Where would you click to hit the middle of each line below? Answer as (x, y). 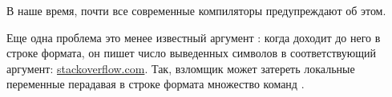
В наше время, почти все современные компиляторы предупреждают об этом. (196, 10)
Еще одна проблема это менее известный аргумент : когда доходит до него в (194, 37)
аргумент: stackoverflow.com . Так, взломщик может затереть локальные (181, 68)
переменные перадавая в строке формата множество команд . (156, 84)
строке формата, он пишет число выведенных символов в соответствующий (191, 53)
